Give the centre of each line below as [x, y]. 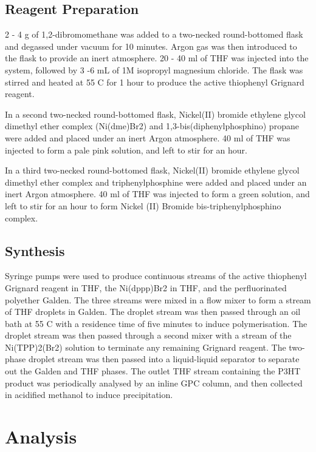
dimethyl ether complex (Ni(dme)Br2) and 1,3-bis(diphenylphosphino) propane [152, 126]
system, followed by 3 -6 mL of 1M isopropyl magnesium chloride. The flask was [154, 69]
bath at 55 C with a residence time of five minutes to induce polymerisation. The [156, 323]
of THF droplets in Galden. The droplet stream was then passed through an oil [153, 312]
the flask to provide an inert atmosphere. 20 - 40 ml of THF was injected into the [157, 58]
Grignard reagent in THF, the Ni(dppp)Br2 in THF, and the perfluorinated [146, 287]
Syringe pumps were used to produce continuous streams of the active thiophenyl [156, 276]
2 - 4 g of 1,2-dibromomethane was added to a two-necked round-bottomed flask [154, 34]
